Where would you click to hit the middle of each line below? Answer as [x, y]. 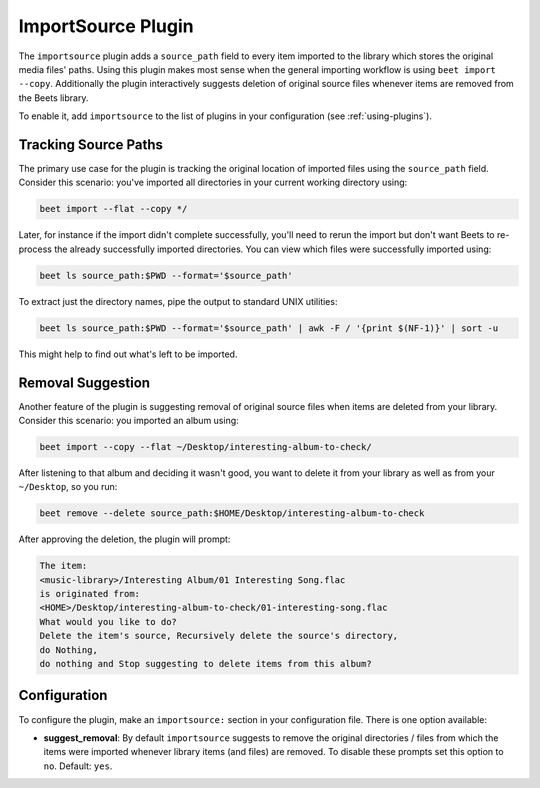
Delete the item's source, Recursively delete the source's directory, [219, 636]
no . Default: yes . [78, 766]
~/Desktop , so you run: [68, 487]
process [35, 249]
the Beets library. [53, 97]
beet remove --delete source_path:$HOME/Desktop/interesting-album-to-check [232, 513]
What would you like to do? [108, 621]
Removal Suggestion [84, 382]
